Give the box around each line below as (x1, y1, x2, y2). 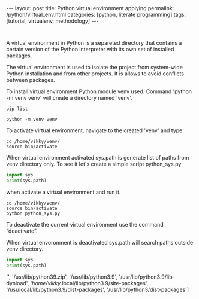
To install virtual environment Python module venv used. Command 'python (6, 88, 192, 95)
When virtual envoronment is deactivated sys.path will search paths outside (6, 239, 194, 246)
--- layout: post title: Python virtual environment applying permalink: (6, 5, 174, 11)
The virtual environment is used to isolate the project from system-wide (6, 64, 183, 71)
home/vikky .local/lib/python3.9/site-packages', (32, 279, 149, 286)
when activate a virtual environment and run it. (6, 188, 121, 196)
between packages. (6, 77, 55, 83)
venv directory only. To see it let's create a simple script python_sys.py (6, 160, 182, 167)
